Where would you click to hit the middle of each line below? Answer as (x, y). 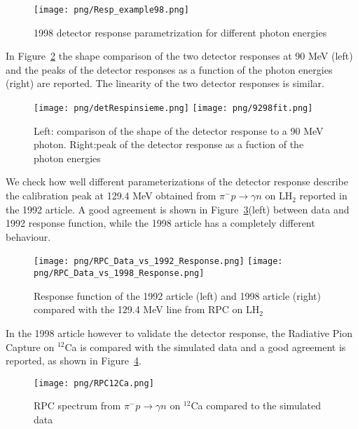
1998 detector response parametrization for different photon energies (180, 32)
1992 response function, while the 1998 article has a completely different (160, 223)
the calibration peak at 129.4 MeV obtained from (111, 196)
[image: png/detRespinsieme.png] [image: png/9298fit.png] (173, 108)
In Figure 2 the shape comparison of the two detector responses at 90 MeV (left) (179, 56)
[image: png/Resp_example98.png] (111, 10)
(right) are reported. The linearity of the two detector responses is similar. (165, 83)
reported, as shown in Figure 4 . (74, 361)
